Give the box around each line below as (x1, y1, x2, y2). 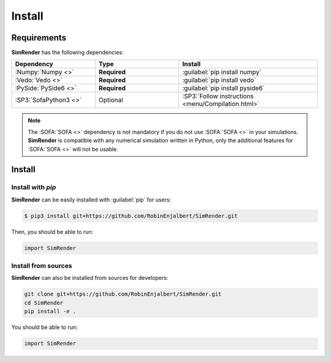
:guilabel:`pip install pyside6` (181, 84, 265, 92)
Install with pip (11, 183, 56, 192)
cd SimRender (24, 299, 64, 306)
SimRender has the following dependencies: (11, 49, 124, 56)
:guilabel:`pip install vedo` (181, 76, 257, 85)
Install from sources (11, 262, 73, 270)
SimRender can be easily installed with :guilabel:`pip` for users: (11, 196, 172, 203)
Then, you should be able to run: (11, 228, 94, 235)
